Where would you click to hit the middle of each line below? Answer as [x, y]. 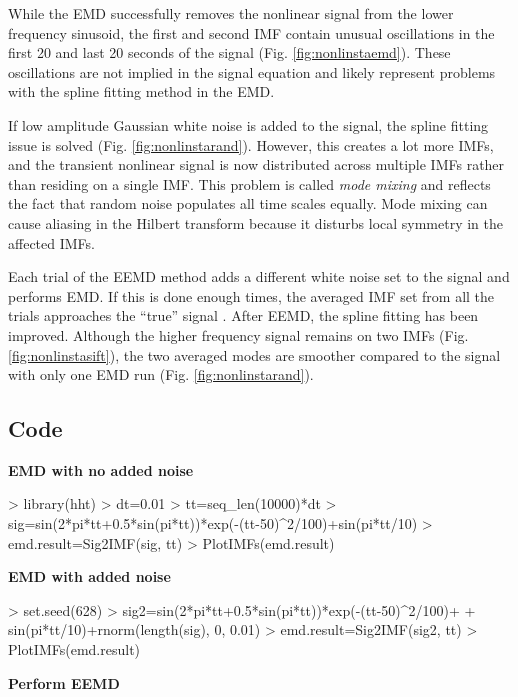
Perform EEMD [64, 682]
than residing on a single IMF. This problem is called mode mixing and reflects [249, 183]
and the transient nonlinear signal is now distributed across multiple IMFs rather [256, 164]
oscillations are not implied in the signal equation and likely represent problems [252, 71]
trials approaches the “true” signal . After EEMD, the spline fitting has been [243, 315]
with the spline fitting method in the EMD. [141, 91]
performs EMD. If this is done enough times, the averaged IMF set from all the [251, 295]
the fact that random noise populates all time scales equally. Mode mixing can [248, 203]
